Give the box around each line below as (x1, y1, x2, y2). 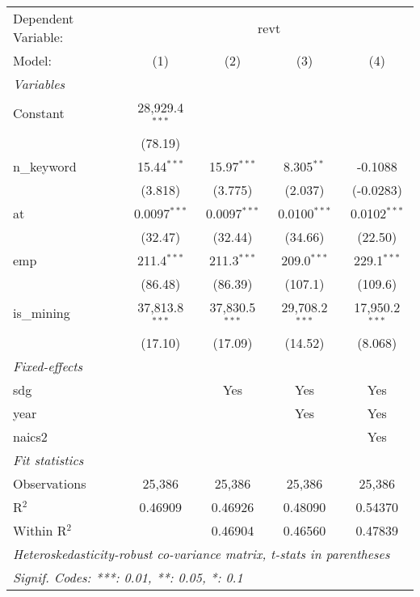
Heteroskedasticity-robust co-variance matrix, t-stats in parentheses (13, 544, 390, 563)
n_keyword (13, 156, 77, 176)
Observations (13, 473, 86, 493)
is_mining (13, 303, 70, 323)
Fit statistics (13, 450, 84, 469)
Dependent (13, 9, 74, 28)
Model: (13, 51, 52, 70)
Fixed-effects (13, 356, 83, 375)
